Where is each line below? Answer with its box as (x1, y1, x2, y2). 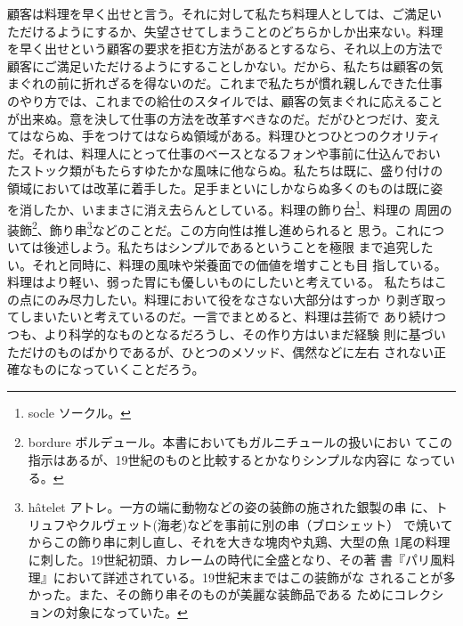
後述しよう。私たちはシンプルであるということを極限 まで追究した (44, 238, 434, 256)
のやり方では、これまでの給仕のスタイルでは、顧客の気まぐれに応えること (7, 91, 443, 110)
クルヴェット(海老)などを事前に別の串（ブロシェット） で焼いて (77, 515, 453, 533)
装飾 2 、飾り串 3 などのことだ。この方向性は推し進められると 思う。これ (7, 217, 420, 239)
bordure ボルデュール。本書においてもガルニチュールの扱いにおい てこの (28, 433, 452, 451)
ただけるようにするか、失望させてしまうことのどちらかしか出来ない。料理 (7, 21, 443, 40)
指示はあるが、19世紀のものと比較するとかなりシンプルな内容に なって (28, 450, 443, 468)
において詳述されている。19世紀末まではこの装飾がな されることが (53, 567, 443, 586)
